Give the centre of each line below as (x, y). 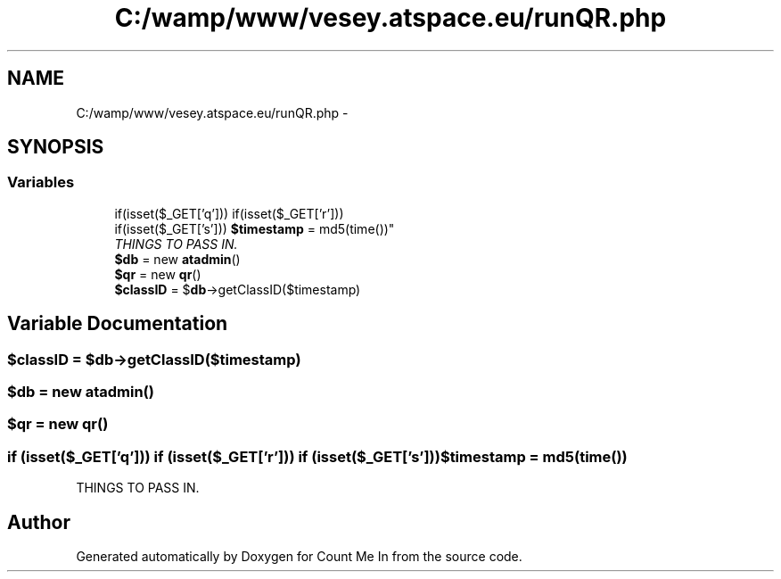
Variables (41, 182)
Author (39, 522)
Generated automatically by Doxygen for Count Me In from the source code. (299, 556)
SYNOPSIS (56, 147)
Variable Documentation (118, 324)
